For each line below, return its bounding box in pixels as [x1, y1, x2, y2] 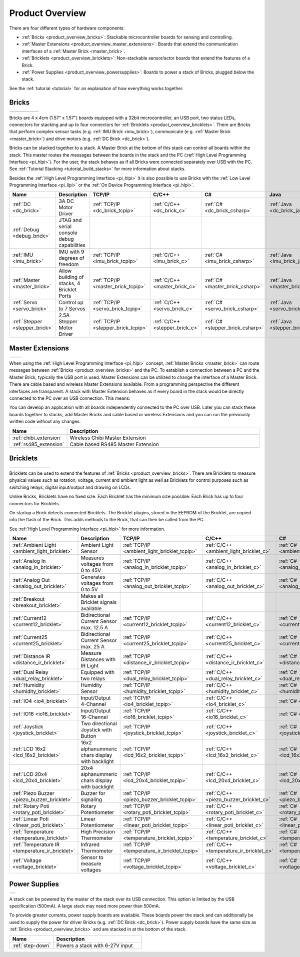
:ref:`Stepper [12, 318, 42, 325]
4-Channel [80, 701, 106, 708]
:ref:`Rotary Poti [12, 803, 49, 810]
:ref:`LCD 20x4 [12, 771, 47, 778]
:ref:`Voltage [12, 857, 42, 864]
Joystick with [80, 726, 112, 733]
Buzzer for [80, 790, 105, 797]
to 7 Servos [58, 305, 86, 312]
